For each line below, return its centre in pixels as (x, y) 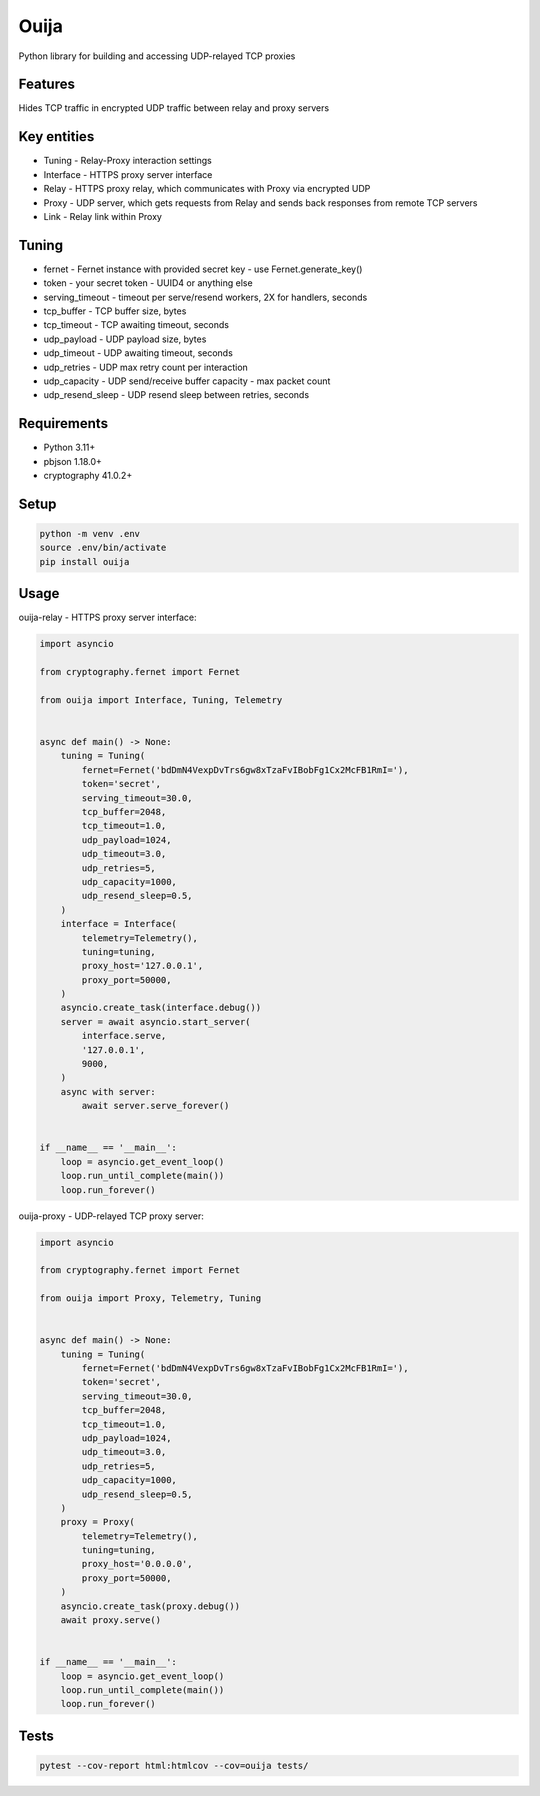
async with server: (108, 1091)
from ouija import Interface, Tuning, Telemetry (161, 699)
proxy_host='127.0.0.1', (142, 966)
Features (46, 84)
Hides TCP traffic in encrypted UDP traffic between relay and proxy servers (174, 108)
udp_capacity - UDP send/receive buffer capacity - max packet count (187, 381)
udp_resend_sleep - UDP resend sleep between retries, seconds (176, 395)
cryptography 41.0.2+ (88, 476)
